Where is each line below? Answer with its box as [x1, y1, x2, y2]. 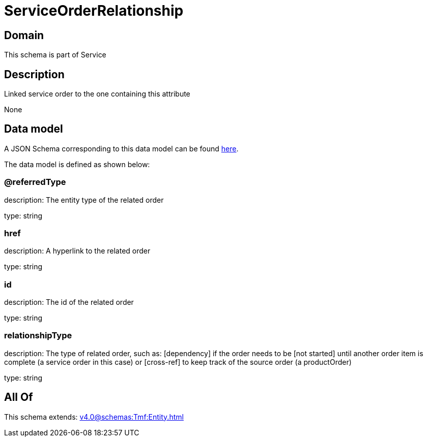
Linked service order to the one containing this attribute [4, 89, 190, 99]
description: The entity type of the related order [4, 195, 164, 204]
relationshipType [4, 330, 72, 341]
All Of [4, 391, 33, 404]
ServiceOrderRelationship [4, 2, 184, 19]
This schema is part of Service [4, 50, 106, 59]
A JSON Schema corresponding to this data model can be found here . [4, 144, 239, 153]
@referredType [4, 177, 66, 187]
